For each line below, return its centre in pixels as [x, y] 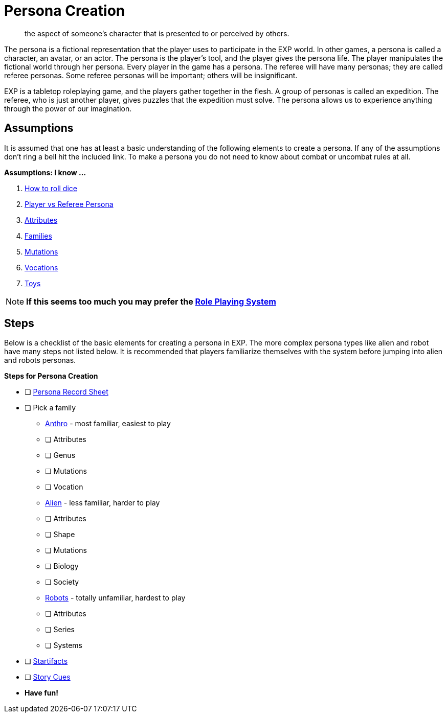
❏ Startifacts [46, 661]
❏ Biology [62, 566]
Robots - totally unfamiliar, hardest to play [115, 598]
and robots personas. [40, 360]
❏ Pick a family [50, 408]
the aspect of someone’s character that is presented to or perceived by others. [157, 33]
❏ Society [62, 582]
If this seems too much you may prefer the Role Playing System [151, 301]
